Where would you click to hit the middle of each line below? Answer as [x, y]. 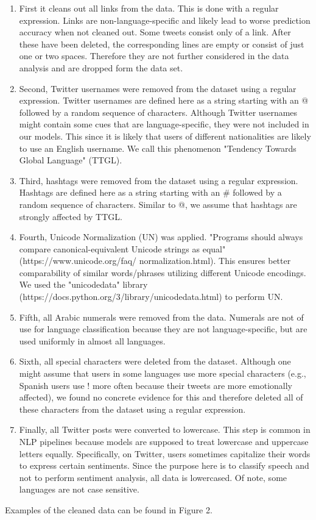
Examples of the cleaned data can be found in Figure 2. [109, 509]
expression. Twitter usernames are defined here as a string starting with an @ [164, 100]
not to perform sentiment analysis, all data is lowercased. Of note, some [153, 477]
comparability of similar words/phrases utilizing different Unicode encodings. [163, 272]
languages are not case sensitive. [79, 489]
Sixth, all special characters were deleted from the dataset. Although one [155, 361]
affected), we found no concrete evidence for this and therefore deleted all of [161, 397]
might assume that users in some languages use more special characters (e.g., [163, 373]
